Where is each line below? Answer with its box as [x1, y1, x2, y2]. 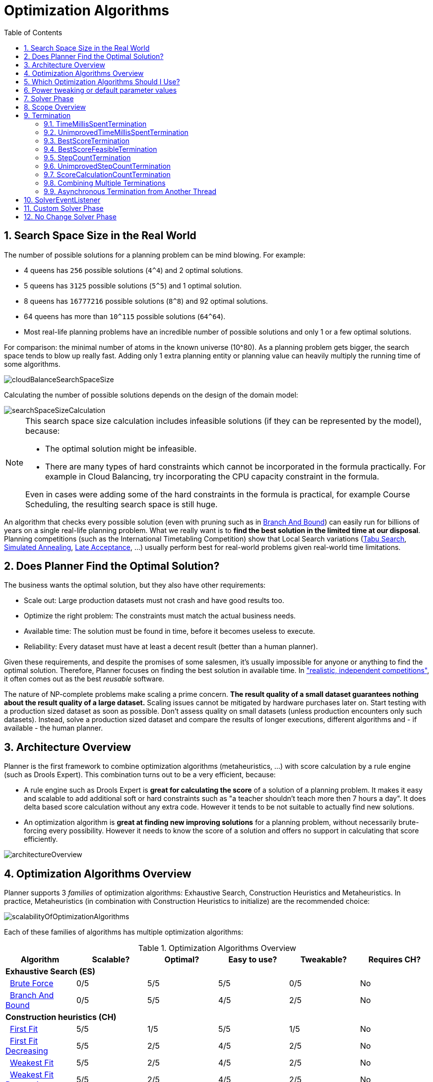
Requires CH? [368, 954, 421, 965]
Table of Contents [4, 28, 62, 37]
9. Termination [24, 111, 71, 120]
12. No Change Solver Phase [24, 212, 117, 221]
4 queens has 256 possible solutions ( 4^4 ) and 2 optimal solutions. [24, 266, 243, 274]
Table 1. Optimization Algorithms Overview [138, 943, 297, 953]
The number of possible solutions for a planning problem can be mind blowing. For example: [4, 250, 306, 259]
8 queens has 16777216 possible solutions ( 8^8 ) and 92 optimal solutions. [24, 296, 268, 305]
